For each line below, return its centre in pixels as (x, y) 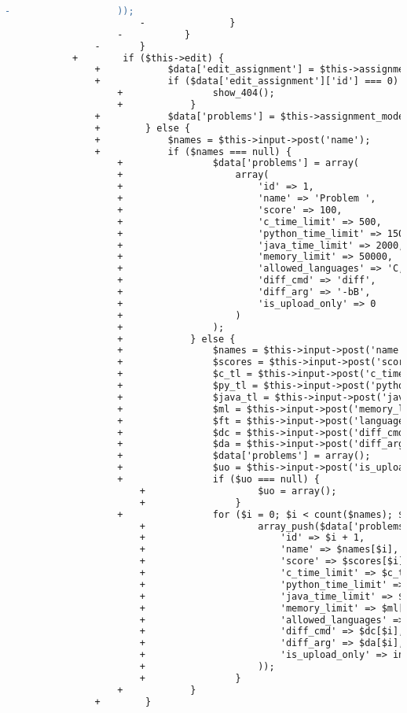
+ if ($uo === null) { (218, 479)
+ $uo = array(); (238, 491)
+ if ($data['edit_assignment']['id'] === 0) (247, 81)
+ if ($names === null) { (193, 151)
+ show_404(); (196, 93)
